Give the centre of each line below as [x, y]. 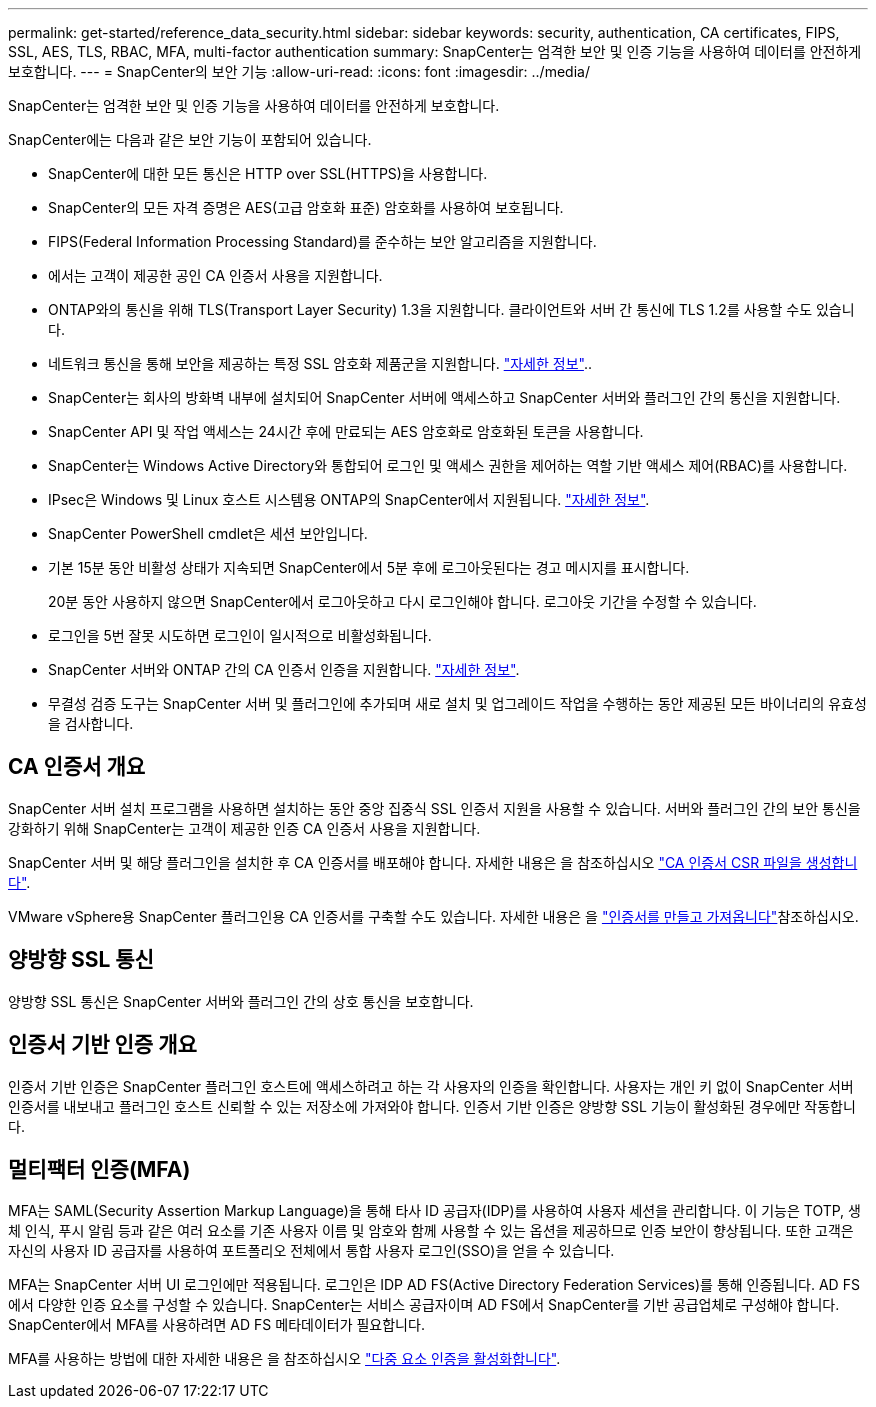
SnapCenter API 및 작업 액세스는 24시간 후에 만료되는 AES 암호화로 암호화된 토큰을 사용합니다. [346, 431]
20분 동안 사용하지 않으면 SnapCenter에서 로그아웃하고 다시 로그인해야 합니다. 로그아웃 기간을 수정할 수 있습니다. [402, 601]
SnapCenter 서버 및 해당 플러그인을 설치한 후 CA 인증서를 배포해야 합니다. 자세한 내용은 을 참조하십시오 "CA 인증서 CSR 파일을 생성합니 [433, 862]
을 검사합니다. [91, 723]
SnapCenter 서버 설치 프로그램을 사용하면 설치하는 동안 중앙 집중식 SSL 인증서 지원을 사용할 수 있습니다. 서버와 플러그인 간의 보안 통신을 [434, 808]
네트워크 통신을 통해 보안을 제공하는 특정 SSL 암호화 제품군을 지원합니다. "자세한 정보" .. [320, 363]
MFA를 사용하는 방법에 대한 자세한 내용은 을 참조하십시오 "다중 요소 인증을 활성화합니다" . [284, 1359]
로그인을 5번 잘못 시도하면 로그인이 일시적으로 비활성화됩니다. [240, 635]
